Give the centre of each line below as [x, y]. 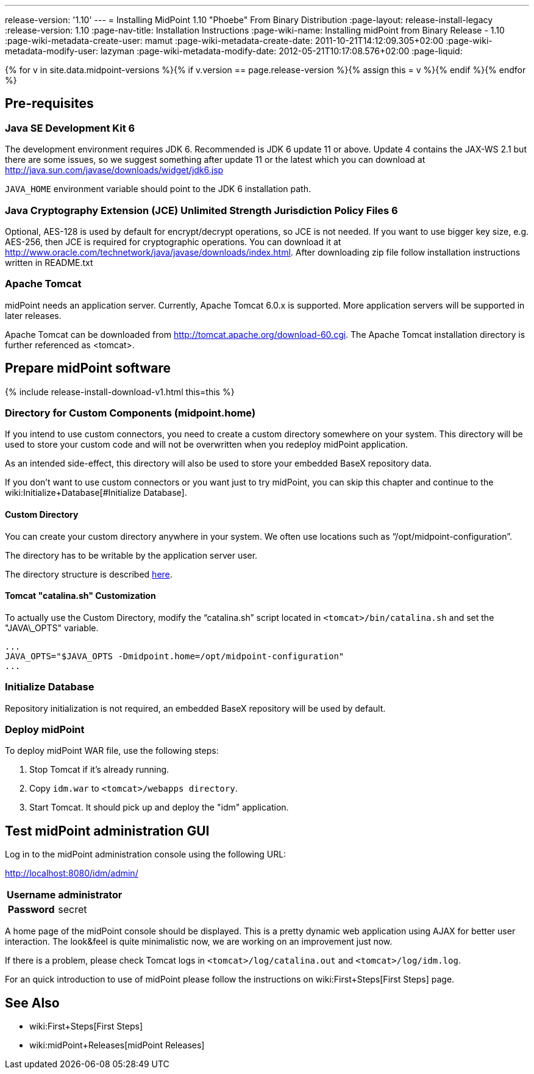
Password [31, 910]
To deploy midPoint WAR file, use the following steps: [112, 751]
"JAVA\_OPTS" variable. [52, 628]
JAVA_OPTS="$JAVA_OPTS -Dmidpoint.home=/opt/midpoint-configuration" [175, 656]
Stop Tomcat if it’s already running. [99, 770]
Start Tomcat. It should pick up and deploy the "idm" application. [159, 807]
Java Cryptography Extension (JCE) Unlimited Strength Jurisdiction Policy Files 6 [201, 210]
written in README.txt [49, 262]
